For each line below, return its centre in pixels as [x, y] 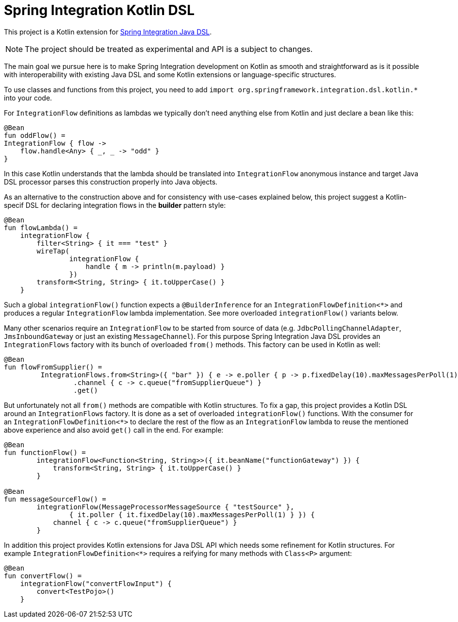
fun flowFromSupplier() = [53, 367]
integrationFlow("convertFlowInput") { [96, 583]
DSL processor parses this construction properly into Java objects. [111, 182]
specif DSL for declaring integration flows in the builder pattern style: [115, 205]
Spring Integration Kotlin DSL [99, 10]
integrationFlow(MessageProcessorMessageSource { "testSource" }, [165, 507]
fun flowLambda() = [41, 227]
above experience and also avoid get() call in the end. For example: [114, 430]
